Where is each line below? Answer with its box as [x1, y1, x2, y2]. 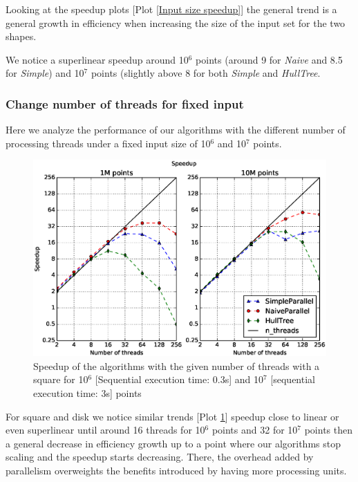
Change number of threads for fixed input [6, 95, 244, 112]
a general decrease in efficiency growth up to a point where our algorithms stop [6, 436, 341, 450]
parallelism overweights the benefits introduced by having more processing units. [6, 463, 347, 478]
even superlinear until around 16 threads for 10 [6, 423, 205, 437]
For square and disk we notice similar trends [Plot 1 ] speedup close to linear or [6, 409, 339, 423]
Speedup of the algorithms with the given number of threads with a [33, 358, 320, 373]
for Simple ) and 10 [6, 66, 84, 80]
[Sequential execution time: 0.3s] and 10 [95, 372, 263, 387]
